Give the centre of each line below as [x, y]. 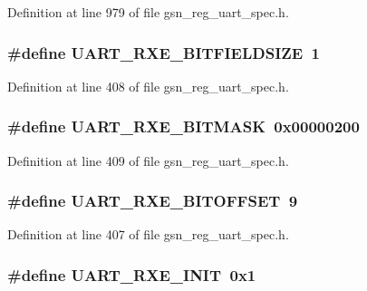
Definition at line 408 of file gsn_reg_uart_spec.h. [148, 86]
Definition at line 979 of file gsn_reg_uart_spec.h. [148, 12]
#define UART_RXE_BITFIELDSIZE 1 [164, 52]
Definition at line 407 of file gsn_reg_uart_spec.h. [148, 234]
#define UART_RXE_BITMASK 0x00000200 [183, 126]
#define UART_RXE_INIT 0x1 [132, 274]
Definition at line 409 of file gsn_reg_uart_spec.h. [148, 160]
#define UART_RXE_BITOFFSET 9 [153, 201]
